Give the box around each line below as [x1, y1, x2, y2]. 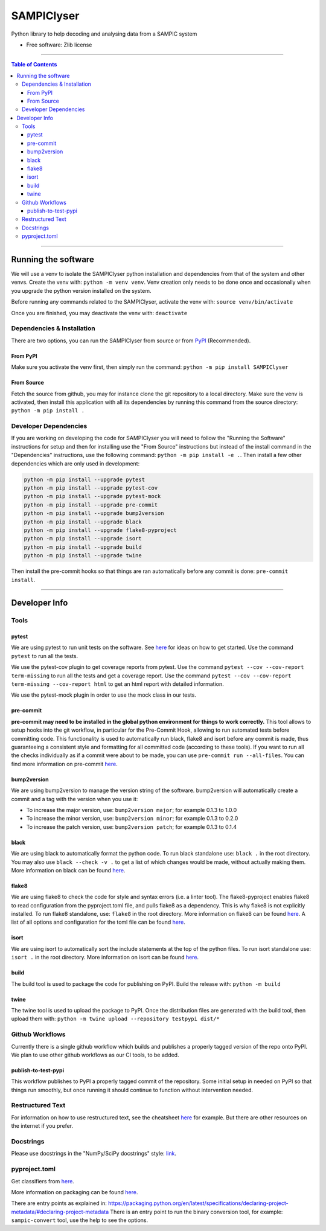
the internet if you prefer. [11, 1122, 74, 1130]
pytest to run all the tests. [11, 652, 78, 659]
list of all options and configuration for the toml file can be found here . [11, 918, 185, 926]
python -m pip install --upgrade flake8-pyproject [24, 526, 177, 534]
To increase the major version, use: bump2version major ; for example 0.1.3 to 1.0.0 [26, 806, 237, 813]
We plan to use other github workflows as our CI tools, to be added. [11, 1051, 179, 1058]
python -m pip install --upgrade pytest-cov [24, 485, 158, 491]
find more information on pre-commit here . [11, 760, 118, 767]
